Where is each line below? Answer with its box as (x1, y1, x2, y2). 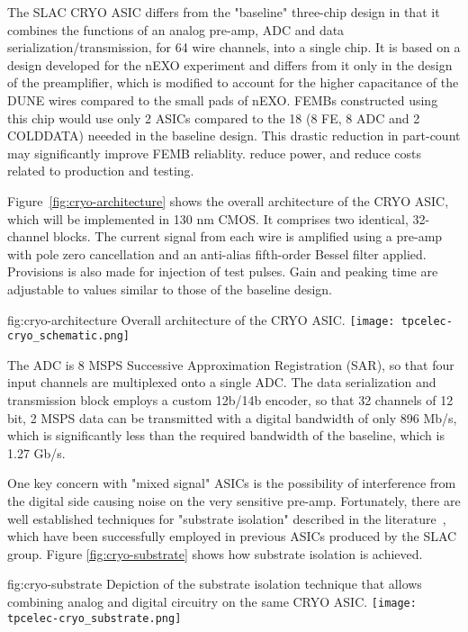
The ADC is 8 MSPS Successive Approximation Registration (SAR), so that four (7, 355, 454, 374)
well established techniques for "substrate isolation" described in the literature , (7, 509, 446, 528)
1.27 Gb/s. (7, 443, 66, 462)
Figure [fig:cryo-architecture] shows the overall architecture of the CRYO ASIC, (7, 191, 449, 210)
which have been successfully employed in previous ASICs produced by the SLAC (7, 527, 457, 546)
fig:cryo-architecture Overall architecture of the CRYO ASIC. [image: (7, 310, 395, 329)
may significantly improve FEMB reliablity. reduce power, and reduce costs (7, 143, 421, 162)
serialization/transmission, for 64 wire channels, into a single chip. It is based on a (7, 38, 461, 57)
